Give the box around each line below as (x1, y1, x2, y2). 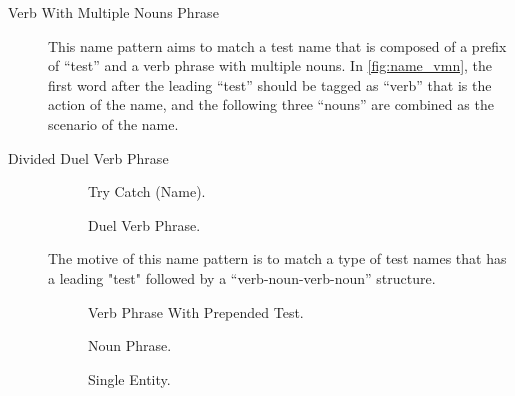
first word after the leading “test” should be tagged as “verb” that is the (48, 74, 492, 95)
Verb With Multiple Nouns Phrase (8, 2, 219, 22)
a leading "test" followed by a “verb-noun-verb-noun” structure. (48, 267, 436, 288)
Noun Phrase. (88, 335, 172, 356)
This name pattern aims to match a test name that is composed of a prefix (48, 35, 507, 56)
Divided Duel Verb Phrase (8, 147, 169, 168)
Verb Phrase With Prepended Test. (88, 301, 304, 322)
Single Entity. (88, 368, 171, 389)
